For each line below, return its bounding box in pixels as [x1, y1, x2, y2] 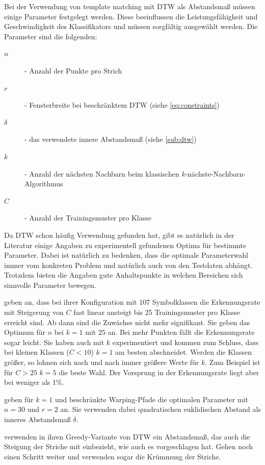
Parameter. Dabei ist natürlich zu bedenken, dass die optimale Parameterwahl [4, 250, 248, 260]
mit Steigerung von [4, 307, 64, 317]
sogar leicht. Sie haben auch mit [4, 336, 104, 347]
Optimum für [4, 327, 45, 337]
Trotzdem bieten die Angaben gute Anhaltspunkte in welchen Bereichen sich [4, 270, 243, 280]
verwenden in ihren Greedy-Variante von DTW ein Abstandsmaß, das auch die [4, 431, 250, 442]
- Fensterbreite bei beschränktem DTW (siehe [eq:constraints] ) [24, 100, 220, 110]
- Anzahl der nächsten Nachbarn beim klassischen [24, 168, 179, 179]
